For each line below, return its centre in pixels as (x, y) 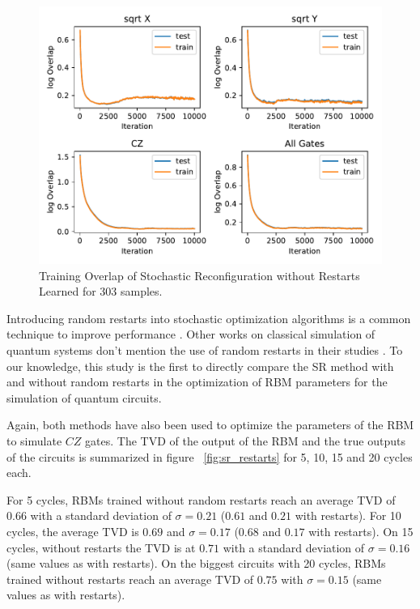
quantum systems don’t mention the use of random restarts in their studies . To (205, 349)
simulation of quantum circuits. (84, 397)
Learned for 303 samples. (101, 291)
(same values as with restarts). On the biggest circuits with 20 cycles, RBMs (196, 563)
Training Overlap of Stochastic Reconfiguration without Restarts (199, 275)
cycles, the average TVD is (73, 531)
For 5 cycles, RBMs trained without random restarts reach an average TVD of (201, 499)
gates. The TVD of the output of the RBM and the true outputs (245, 440)
